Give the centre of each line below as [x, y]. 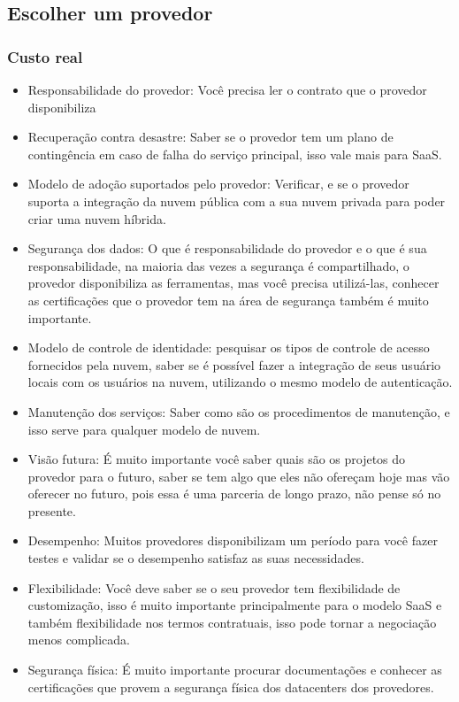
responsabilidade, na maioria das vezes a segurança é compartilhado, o [218, 265]
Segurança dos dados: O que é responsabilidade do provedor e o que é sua [227, 248]
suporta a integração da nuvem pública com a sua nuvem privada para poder [237, 201]
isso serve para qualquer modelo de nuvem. [144, 429]
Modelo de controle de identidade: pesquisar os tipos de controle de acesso [229, 347]
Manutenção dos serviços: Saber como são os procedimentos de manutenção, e [239, 411]
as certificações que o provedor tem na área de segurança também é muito [228, 300]
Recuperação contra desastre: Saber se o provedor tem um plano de [210, 137]
